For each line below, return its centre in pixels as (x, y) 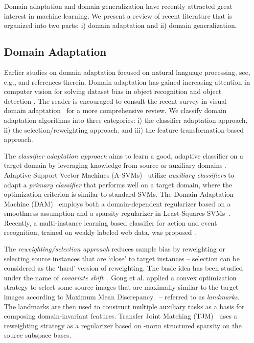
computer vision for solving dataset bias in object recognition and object (113, 91)
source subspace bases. (38, 335)
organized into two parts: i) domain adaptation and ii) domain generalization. (120, 25)
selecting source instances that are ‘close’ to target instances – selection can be (122, 258)
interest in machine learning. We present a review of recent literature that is (118, 15)
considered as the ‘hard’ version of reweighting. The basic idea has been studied (124, 268)
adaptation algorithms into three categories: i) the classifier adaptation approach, (126, 120)
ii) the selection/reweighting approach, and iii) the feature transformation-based (124, 129)
